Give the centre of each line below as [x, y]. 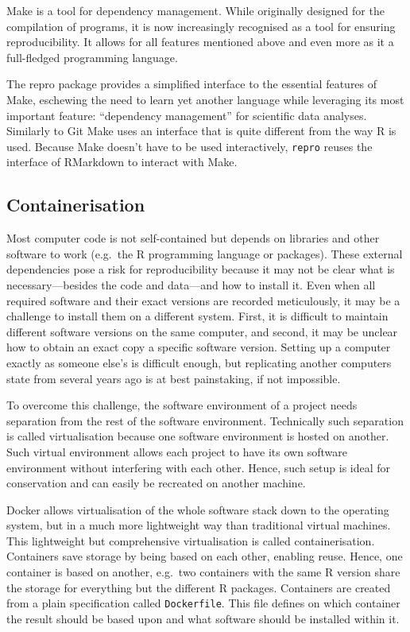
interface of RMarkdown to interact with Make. [122, 162]
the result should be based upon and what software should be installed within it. [203, 618]
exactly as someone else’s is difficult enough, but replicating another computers [199, 362]
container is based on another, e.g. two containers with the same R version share [203, 572]
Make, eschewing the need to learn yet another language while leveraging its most [205, 99]
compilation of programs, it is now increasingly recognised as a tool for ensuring [201, 26]
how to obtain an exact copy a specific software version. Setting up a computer [199, 347]
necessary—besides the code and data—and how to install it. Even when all [191, 284]
